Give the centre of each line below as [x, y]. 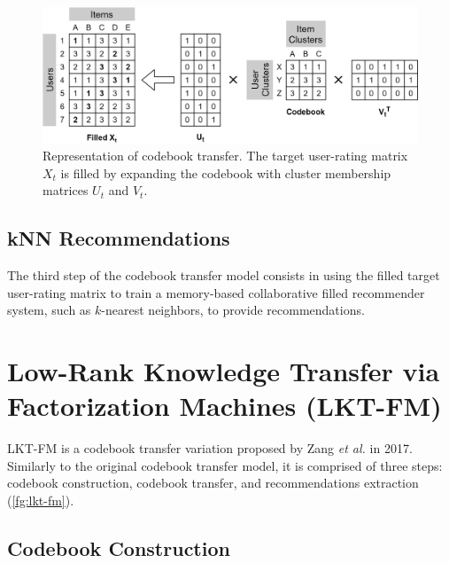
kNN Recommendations [119, 238]
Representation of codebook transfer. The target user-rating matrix [225, 156]
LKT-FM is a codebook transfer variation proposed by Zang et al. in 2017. [210, 448]
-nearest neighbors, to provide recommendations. [233, 310]
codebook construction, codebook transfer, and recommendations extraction [213, 483]
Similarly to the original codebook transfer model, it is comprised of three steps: [225, 465]
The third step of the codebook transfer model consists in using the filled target [224, 275]
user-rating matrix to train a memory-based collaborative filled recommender [216, 292]
